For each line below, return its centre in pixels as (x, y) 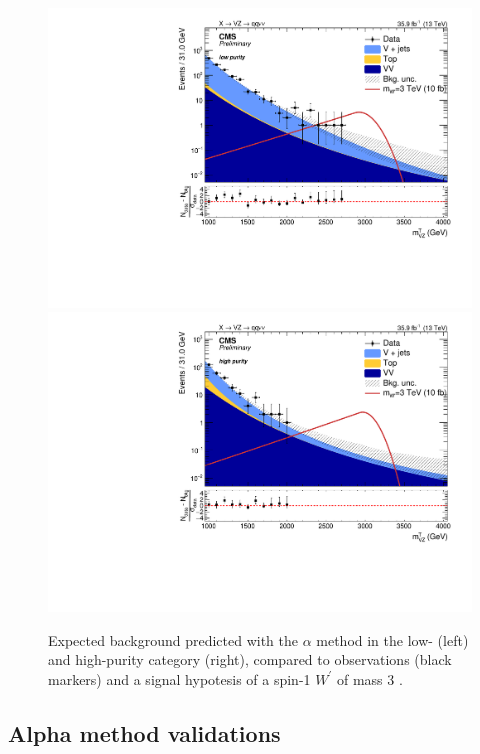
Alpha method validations (144, 732)
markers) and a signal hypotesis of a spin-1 (179, 678)
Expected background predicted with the (173, 639)
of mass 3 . (369, 678)
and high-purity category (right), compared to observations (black (250, 659)
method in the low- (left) (392, 639)
